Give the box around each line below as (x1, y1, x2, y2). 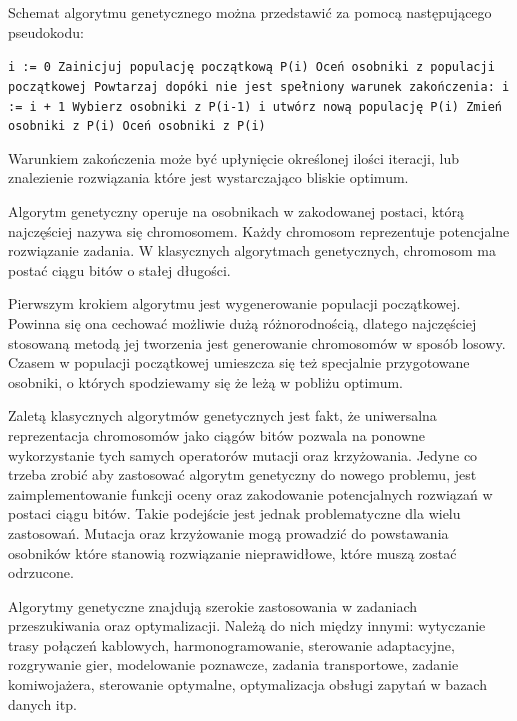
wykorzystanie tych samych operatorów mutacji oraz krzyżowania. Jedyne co (8, 444, 478, 465)
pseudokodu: (8, 21, 84, 42)
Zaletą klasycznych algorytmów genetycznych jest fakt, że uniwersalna (8, 405, 437, 426)
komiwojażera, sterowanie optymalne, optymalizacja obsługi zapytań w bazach (8, 674, 487, 695)
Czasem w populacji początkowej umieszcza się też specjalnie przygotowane (8, 352, 470, 373)
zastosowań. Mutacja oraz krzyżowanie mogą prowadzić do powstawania (8, 522, 449, 543)
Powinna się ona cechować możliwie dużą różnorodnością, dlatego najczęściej (8, 312, 477, 333)
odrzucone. (8, 562, 74, 583)
